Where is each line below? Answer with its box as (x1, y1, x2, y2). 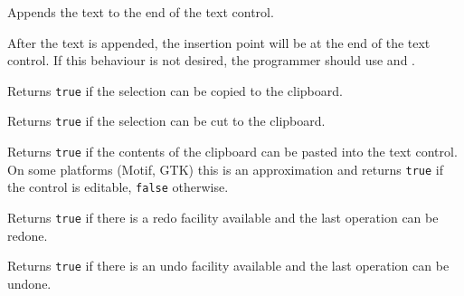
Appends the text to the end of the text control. (7, 3, 274, 21)
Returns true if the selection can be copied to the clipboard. (7, 81, 343, 100)
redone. (7, 225, 48, 244)
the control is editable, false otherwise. (7, 177, 229, 196)
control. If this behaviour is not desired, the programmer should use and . (7, 51, 415, 70)
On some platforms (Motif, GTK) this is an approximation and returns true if (7, 159, 443, 178)
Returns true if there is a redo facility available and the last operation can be (7, 208, 439, 227)
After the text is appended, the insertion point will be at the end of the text (7, 33, 431, 52)
